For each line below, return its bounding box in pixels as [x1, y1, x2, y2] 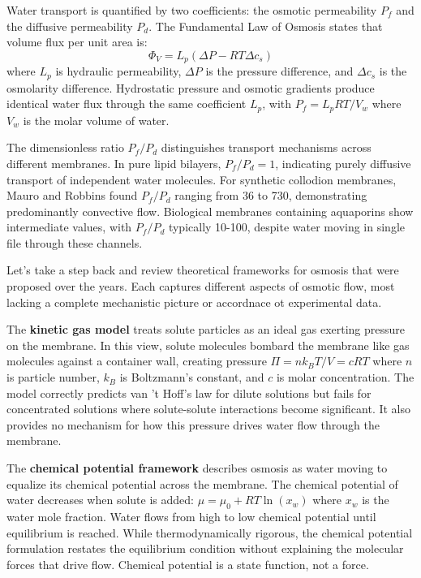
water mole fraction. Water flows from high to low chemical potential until [6, 508, 376, 524]
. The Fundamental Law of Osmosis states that [148, 17, 383, 34]
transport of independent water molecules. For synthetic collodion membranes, [6, 170, 397, 188]
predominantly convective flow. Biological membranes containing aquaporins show [6, 202, 414, 219]
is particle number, [6, 369, 100, 386]
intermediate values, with [6, 218, 132, 235]
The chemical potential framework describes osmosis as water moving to [6, 459, 388, 477]
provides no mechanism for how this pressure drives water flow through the [6, 416, 380, 433]
